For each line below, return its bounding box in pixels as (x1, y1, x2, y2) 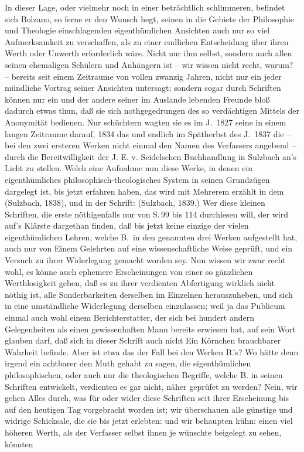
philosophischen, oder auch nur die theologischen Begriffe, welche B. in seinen (5, 369, 283, 380)
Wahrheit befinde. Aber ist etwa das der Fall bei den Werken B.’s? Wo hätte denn (5, 345, 299, 358)
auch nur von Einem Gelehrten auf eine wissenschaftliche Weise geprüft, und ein (5, 242, 293, 254)
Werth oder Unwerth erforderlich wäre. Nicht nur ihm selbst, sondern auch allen (5, 47, 292, 59)
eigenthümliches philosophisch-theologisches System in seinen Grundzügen (5, 173, 270, 185)
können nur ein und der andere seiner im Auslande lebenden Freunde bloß (5, 93, 270, 105)
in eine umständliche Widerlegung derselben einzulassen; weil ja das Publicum (5, 300, 285, 312)
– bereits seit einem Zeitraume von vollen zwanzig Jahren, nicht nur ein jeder (5, 70, 282, 82)
